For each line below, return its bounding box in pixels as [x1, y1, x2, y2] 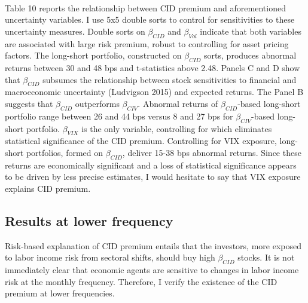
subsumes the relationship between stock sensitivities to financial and [42, 73, 297, 85]
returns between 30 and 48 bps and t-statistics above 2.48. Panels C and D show [5, 61, 300, 74]
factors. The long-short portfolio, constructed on [5, 49, 182, 62]
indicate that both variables [200, 25, 301, 37]
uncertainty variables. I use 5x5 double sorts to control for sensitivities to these [5, 13, 295, 26]
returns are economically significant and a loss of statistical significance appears [5, 158, 297, 171]
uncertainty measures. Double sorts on [5, 25, 145, 37]
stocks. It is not [237, 251, 295, 264]
